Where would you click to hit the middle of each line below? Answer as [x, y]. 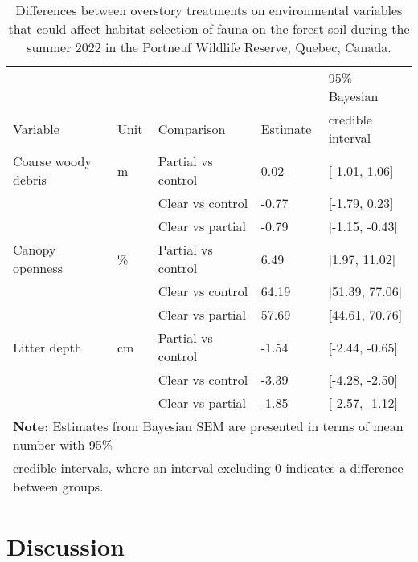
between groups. [58, 486]
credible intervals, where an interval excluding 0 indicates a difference [208, 468]
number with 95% [63, 444]
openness [38, 268]
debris [30, 179]
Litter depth [47, 347]
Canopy [35, 249]
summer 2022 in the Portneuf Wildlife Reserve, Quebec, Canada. [209, 47]
